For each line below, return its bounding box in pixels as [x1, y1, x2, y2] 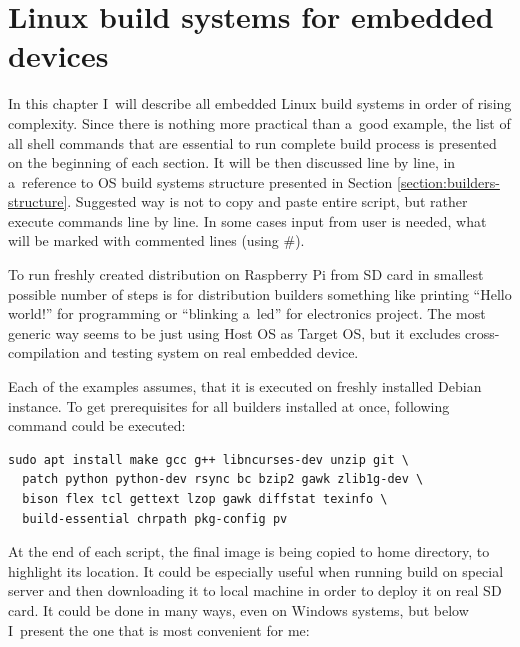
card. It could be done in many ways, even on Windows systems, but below [8, 599, 469, 620]
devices [8, 35, 109, 76]
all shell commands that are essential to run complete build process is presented [8, 132, 497, 153]
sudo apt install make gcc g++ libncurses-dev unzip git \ [8, 452, 409, 467]
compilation [8, 342, 80, 363]
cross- [465, 322, 500, 343]
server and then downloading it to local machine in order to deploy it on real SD [8, 580, 502, 601]
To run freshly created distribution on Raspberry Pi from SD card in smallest [8, 264, 484, 285]
